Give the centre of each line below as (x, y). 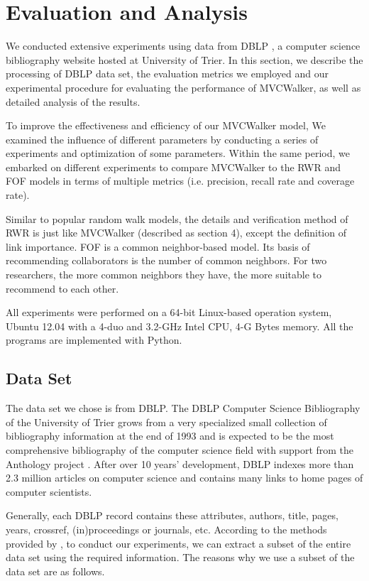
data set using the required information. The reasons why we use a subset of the (180, 557)
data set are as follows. (55, 571)
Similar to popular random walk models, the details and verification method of (177, 218)
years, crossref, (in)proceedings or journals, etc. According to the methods (166, 529)
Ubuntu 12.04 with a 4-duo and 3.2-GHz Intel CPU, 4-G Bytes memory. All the (180, 326)
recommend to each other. (62, 288)
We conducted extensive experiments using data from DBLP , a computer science (183, 46)
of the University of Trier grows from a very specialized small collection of (166, 422)
